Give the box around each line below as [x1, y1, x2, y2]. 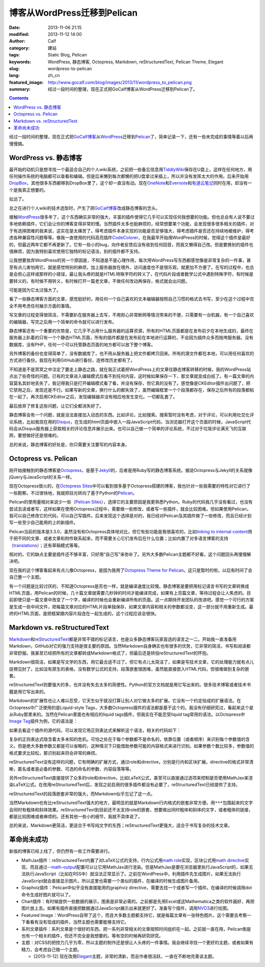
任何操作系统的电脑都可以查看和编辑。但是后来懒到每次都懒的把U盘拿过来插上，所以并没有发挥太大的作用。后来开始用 [9, 173, 249, 179]
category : [9, 45, 30, 51]
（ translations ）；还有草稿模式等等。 [9, 542, 82, 548]
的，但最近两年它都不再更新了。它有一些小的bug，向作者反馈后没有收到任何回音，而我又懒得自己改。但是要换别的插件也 [9, 241, 254, 247]
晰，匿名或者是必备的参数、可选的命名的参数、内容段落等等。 [9, 766, 134, 772]
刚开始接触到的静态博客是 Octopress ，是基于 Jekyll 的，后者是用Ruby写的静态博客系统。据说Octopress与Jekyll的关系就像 [9, 467, 253, 473]
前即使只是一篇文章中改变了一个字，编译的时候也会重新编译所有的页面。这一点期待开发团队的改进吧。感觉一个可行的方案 [9, 597, 254, 603]
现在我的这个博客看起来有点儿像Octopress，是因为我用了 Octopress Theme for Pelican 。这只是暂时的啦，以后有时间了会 [9, 567, 253, 573]
